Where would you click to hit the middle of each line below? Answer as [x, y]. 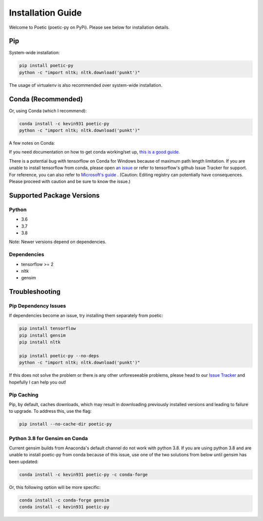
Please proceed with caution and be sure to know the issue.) [70, 182]
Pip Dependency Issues [38, 306]
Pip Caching [24, 395]
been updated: [24, 462]
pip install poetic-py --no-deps [59, 356]
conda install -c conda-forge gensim [64, 500]
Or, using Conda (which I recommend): [48, 111]
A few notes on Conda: [32, 143]
